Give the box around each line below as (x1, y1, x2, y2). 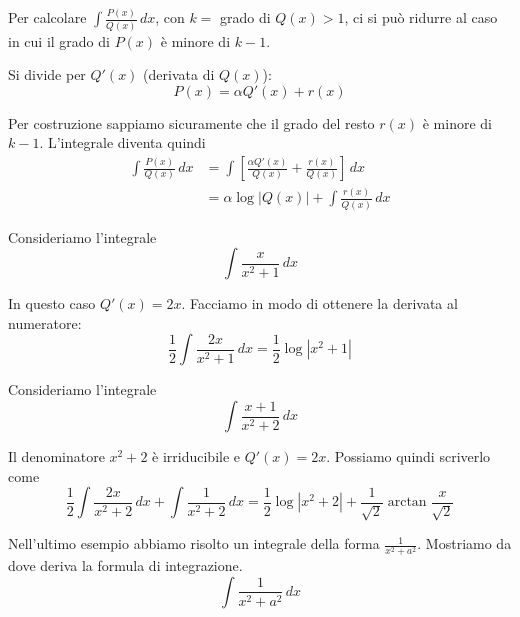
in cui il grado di (8, 30, 110, 51)
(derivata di (143, 64, 215, 85)
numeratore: (8, 312, 82, 333)
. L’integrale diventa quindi (39, 132, 206, 153)
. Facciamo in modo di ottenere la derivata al (181, 293, 458, 314)
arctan (387, 495, 427, 510)
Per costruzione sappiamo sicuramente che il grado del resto (8, 112, 375, 133)
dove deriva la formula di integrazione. (8, 555, 243, 576)
